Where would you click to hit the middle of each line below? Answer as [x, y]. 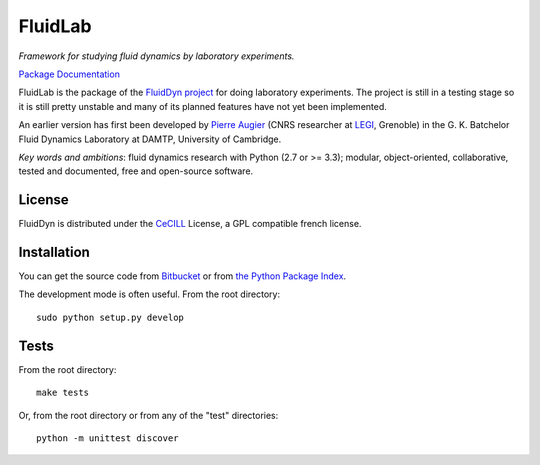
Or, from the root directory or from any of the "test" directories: [148, 415]
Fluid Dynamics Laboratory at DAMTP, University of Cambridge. [150, 139]
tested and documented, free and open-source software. [136, 171]
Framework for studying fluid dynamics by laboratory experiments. [156, 56]
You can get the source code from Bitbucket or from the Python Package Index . [182, 276]
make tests [63, 393]
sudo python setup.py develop [110, 317]
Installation [54, 252]
